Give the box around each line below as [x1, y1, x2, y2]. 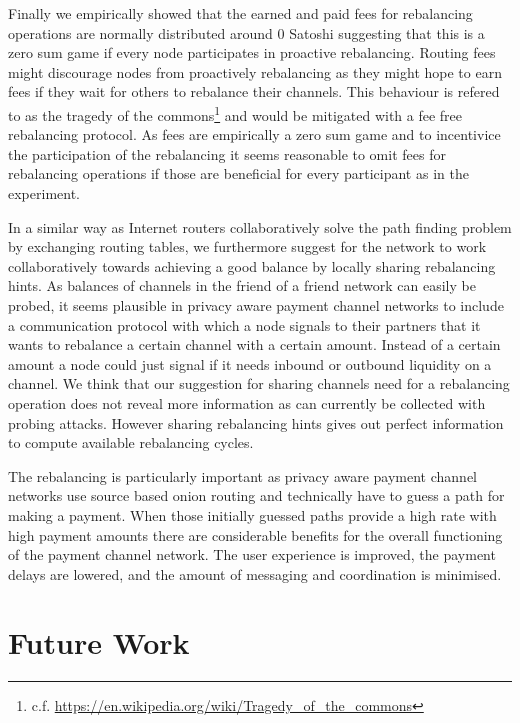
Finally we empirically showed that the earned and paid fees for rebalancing [8, 3, 473, 23]
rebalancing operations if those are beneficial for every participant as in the [8, 163, 469, 184]
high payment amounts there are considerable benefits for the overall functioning [8, 524, 503, 545]
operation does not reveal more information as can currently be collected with [8, 392, 486, 413]
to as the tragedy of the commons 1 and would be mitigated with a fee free [8, 101, 463, 125]
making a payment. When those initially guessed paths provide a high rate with [8, 504, 497, 525]
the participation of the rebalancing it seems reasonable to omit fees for [8, 143, 446, 164]
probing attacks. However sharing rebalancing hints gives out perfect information [8, 412, 504, 433]
